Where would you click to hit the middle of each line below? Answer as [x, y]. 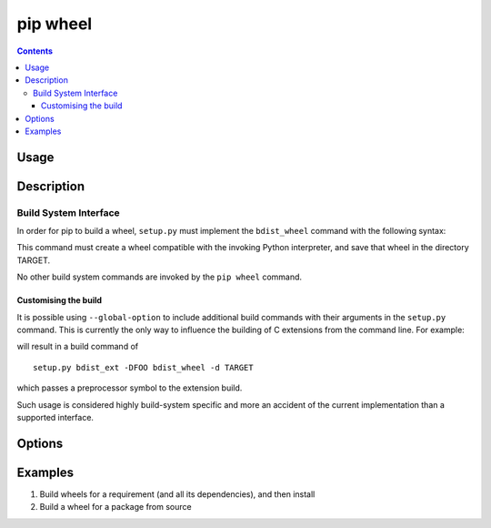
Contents [35, 51]
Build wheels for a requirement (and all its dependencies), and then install [177, 494]
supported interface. [55, 417]
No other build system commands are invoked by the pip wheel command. [160, 277]
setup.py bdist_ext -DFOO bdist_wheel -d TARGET [143, 367]
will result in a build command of [78, 347]
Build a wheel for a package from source [115, 507]
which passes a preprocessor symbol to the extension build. [130, 388]
